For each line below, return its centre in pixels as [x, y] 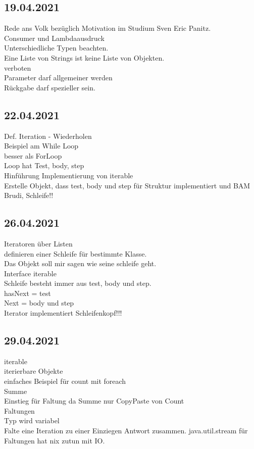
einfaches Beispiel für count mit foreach [65, 381]
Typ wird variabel [32, 420]
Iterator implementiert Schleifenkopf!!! [63, 313]
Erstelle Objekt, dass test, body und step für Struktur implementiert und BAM [127, 185]
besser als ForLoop [33, 155]
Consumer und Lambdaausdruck [54, 38]
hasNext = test [28, 293]
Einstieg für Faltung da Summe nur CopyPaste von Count [94, 401]
